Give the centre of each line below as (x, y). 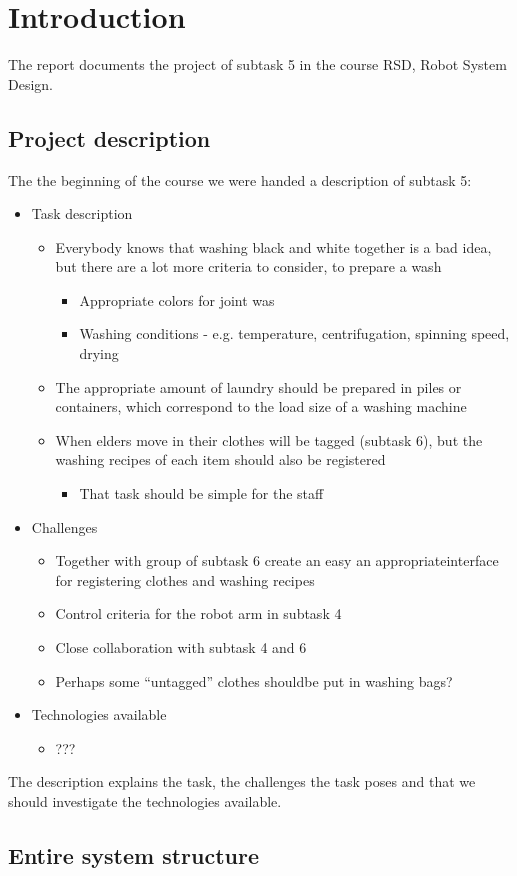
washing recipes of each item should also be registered (220, 459)
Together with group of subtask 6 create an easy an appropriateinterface (277, 560)
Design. (30, 83)
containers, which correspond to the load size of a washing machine (261, 406)
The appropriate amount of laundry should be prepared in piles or (258, 386)
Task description (82, 213)
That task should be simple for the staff (201, 493)
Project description (109, 137)
